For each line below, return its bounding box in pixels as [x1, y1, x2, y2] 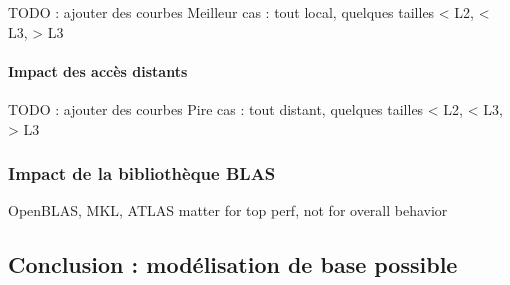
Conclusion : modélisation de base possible [8, 249, 458, 280]
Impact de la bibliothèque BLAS [8, 161, 276, 186]
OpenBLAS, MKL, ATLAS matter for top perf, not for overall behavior [8, 200, 448, 221]
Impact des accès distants [8, 60, 188, 81]
